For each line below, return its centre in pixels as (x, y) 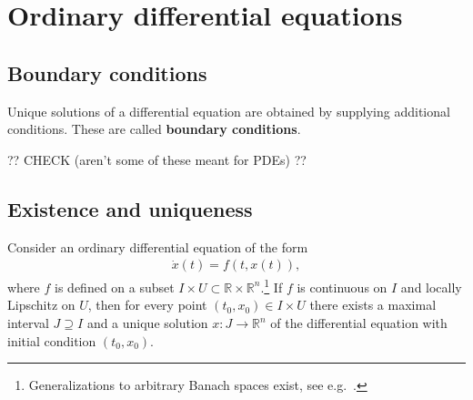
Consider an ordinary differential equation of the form (158, 246)
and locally (431, 287)
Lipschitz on (41, 305)
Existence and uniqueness (130, 208)
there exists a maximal (373, 305)
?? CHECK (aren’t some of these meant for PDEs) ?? (157, 159)
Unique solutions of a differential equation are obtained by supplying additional (229, 111)
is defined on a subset (115, 287)
